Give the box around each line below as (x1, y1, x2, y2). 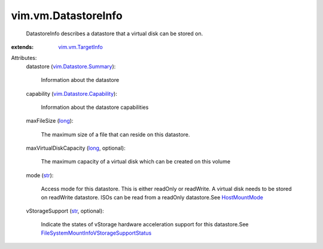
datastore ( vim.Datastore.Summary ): (26, 63, 116, 70)
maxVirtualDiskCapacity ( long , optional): (26, 144, 126, 152)
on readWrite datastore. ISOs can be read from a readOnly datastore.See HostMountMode (41, 193, 263, 201)
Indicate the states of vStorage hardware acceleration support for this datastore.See (41, 221, 249, 228)
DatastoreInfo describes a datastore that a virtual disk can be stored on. (26, 30, 203, 37)
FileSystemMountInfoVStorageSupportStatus (41, 229, 152, 236)
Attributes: (11, 54, 37, 62)
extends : (11, 43, 34, 50)
